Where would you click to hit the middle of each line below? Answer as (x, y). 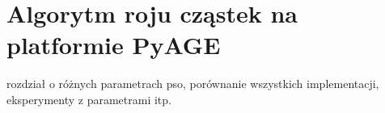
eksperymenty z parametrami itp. (89, 99)
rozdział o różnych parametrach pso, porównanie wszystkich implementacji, (193, 84)
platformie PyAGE (114, 45)
